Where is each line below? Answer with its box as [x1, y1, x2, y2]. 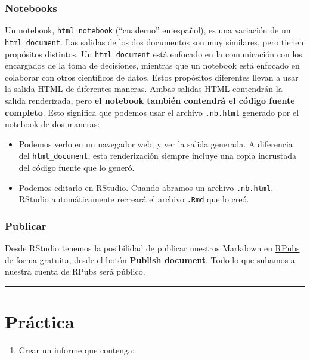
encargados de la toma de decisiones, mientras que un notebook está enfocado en [5, 59, 300, 72]
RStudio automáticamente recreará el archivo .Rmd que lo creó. [18, 193, 249, 205]
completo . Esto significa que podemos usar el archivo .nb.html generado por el [5, 106, 299, 118]
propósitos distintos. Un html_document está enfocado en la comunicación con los [5, 47, 302, 60]
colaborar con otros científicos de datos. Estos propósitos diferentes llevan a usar [5, 70, 299, 83]
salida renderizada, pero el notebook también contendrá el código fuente [5, 94, 295, 106]
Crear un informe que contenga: [18, 344, 135, 356]
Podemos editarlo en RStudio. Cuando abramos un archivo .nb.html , [18, 181, 274, 193]
